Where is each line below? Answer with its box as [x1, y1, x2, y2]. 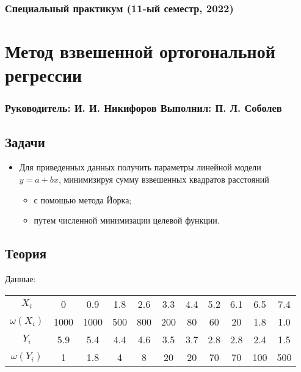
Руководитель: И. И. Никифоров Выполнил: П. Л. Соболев [5, 100, 282, 115]
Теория [5, 244, 47, 263]
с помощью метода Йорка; [34, 193, 132, 206]
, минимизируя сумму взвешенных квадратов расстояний [58, 173, 269, 186]
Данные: [5, 272, 36, 285]
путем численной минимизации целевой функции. [34, 214, 220, 227]
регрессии [5, 62, 82, 87]
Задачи [5, 132, 45, 151]
